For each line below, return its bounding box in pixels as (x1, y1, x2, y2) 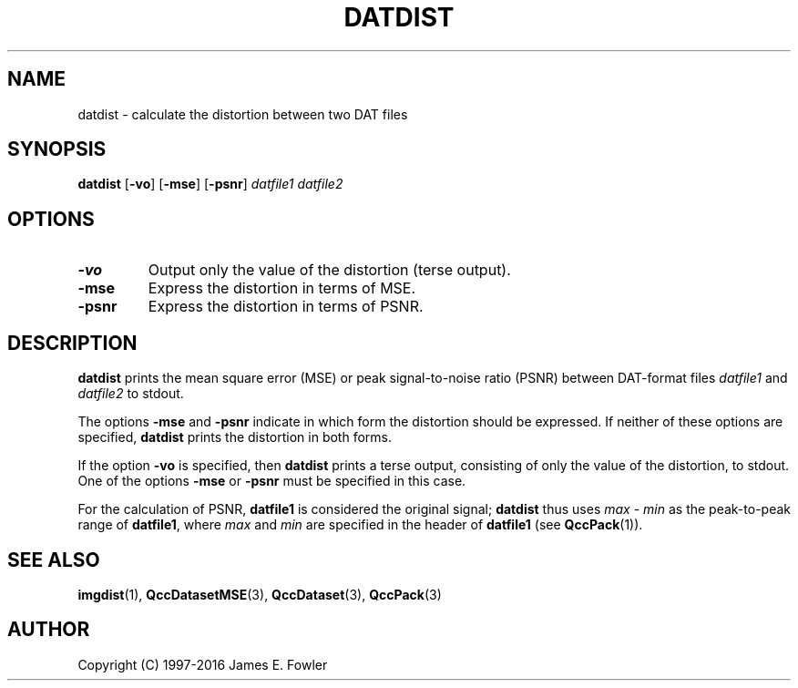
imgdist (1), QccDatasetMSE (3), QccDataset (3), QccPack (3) (77, 586, 442, 602)
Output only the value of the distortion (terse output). (148, 261, 511, 280)
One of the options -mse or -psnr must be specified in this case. (77, 473, 466, 489)
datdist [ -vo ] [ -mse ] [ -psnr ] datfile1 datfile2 (77, 176, 343, 192)
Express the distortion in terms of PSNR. (148, 297, 424, 316)
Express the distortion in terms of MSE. (148, 279, 416, 298)
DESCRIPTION (7, 331, 138, 354)
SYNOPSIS (7, 138, 107, 161)
